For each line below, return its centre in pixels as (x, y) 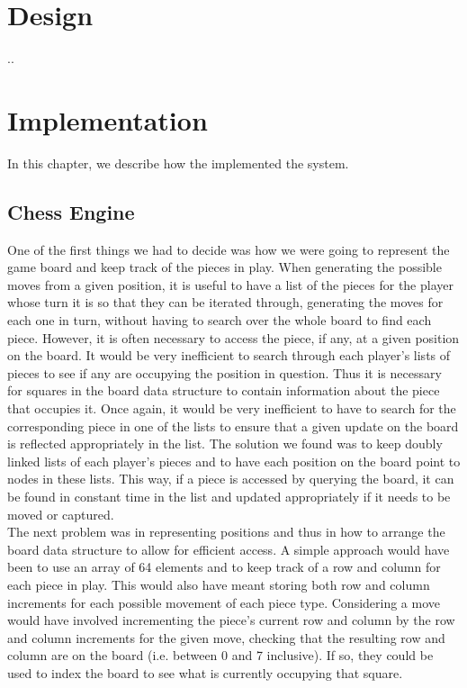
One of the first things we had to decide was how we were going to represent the (229, 249)
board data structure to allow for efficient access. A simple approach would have (229, 549)
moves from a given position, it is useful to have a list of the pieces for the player (230, 284)
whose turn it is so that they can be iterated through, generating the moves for (225, 302)
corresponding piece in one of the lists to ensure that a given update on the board (233, 425)
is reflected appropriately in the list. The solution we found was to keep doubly (225, 444)
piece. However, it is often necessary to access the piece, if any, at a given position (233, 337)
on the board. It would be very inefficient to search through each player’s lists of (229, 355)
